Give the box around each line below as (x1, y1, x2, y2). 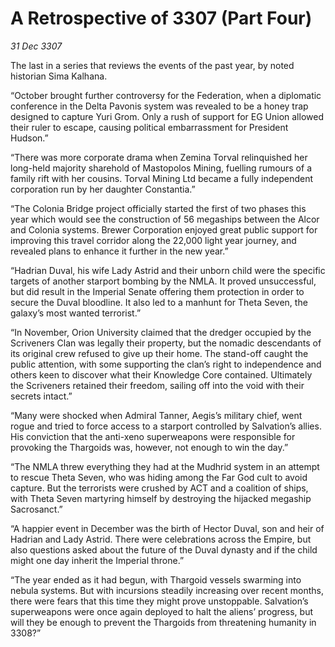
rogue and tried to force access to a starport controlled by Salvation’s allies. (10, 420, 322, 432)
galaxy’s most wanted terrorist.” (10, 307, 142, 319)
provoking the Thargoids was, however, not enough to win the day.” (10, 441, 289, 453)
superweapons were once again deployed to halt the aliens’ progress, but (10, 605, 313, 617)
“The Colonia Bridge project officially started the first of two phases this (10, 202, 307, 214)
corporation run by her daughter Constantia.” (10, 183, 196, 195)
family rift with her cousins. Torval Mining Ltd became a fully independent (10, 172, 313, 184)
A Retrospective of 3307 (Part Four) (10, 7, 313, 30)
